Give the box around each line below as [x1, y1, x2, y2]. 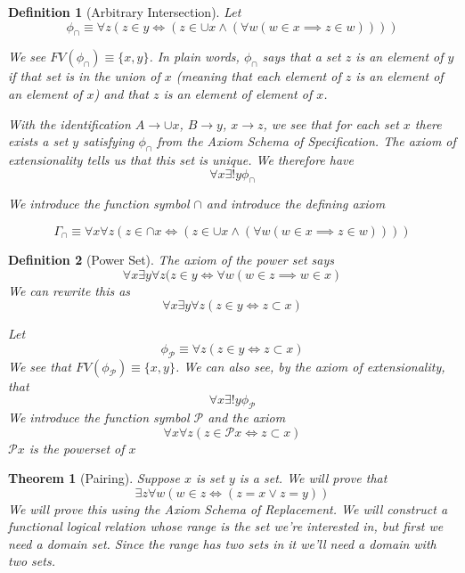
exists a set [8, 132, 69, 151]
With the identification [8, 114, 131, 133]
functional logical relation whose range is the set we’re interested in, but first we [8, 517, 444, 536]
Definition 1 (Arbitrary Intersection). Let [8, 3, 241, 20]
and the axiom [208, 407, 286, 426]
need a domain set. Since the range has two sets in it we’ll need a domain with [8, 534, 436, 553]
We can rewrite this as [8, 281, 131, 299]
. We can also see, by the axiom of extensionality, [175, 356, 445, 375]
